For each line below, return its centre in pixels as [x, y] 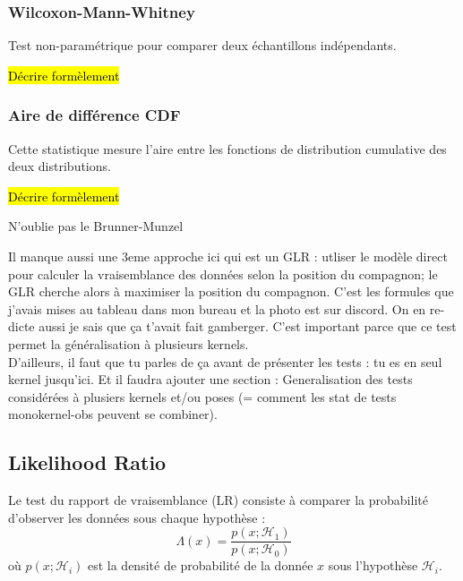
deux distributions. [60, 166]
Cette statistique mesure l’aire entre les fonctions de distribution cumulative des [227, 148]
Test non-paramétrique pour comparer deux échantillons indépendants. [202, 45]
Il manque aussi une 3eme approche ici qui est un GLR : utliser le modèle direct [228, 256]
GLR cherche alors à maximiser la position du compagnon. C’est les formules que [231, 291]
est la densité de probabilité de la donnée [200, 565]
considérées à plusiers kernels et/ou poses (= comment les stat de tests [202, 396]
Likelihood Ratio [87, 462]
